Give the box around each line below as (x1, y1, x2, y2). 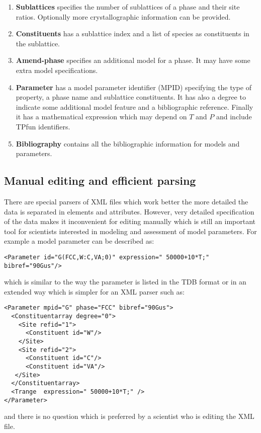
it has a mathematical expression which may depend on (16, 111, 187, 122)
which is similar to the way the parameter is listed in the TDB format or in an (4, 276, 246, 287)
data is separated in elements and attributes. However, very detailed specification (4, 206, 254, 216)
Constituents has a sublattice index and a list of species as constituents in (16, 28, 249, 39)
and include (216, 111, 252, 122)
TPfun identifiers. (16, 121, 70, 131)
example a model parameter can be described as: (4, 236, 154, 246)
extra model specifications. (16, 64, 98, 75)
